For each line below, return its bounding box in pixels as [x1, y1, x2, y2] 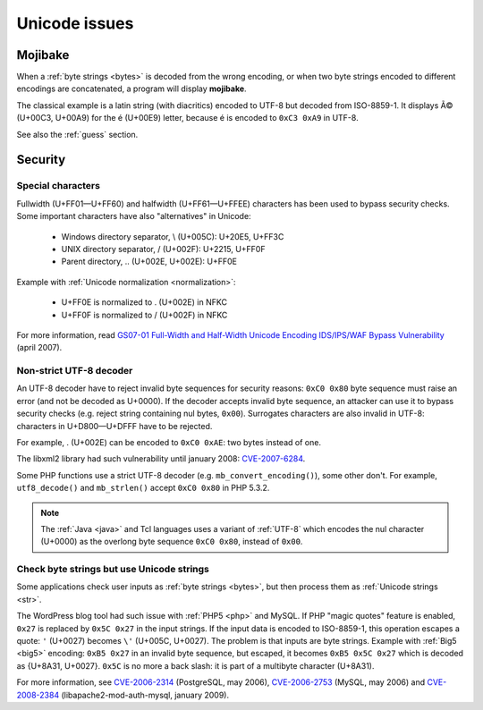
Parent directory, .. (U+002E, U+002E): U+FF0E [61, 256, 237, 267]
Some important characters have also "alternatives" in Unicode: [16, 211, 251, 222]
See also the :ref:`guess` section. [16, 129, 139, 139]
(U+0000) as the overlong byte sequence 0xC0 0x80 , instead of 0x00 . [40, 537, 303, 547]
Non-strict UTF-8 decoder [16, 365, 133, 377]
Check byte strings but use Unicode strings [16, 563, 210, 576]
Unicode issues [16, 13, 134, 33]
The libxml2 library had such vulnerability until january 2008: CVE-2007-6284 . [16, 453, 306, 464]
